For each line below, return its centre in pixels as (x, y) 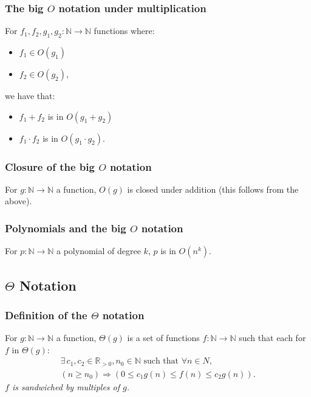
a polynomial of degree (99, 251)
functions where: (124, 31)
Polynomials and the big (66, 228)
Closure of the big (50, 166)
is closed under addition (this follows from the (213, 189)
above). (19, 201)
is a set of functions (163, 338)
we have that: (30, 96)
